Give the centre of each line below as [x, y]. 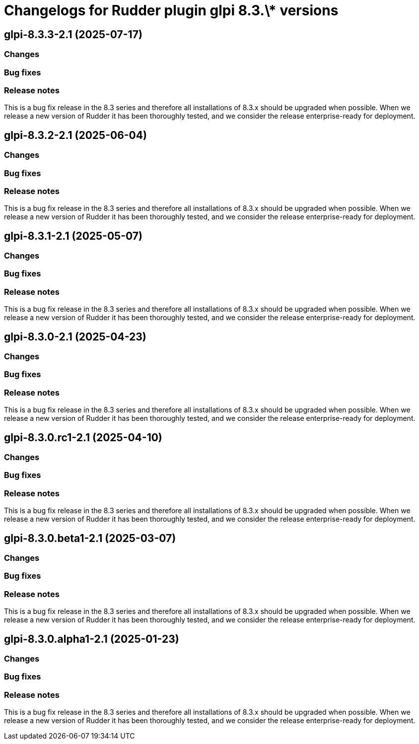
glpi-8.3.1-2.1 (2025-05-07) [73, 236]
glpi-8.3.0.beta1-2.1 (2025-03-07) [90, 538]
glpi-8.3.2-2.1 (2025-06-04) [75, 135]
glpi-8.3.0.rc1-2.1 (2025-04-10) [83, 437]
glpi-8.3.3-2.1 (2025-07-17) [73, 34]
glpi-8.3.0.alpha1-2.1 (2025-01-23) [92, 639]
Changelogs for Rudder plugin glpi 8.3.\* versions [171, 10]
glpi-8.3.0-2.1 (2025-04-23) [75, 337]
